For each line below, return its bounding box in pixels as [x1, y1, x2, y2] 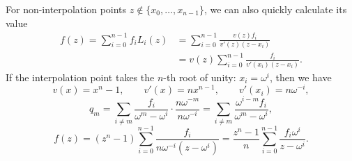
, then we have [270, 69, 332, 84]
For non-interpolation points [6, 2, 127, 16]
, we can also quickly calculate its [204, 2, 347, 16]
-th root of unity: [163, 69, 236, 84]
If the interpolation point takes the [6, 69, 155, 84]
